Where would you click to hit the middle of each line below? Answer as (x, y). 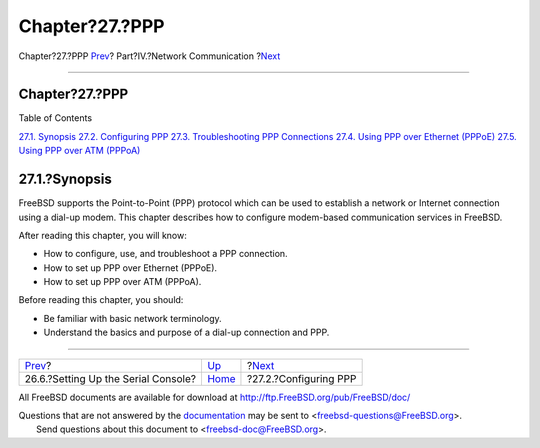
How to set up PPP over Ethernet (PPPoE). (130, 267)
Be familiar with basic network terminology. (132, 318)
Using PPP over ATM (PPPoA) (79, 151)
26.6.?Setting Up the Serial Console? (110, 378)
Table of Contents (55, 118)
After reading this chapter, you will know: (102, 235)
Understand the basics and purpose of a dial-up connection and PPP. (186, 332)
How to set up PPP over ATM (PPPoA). (122, 282)
